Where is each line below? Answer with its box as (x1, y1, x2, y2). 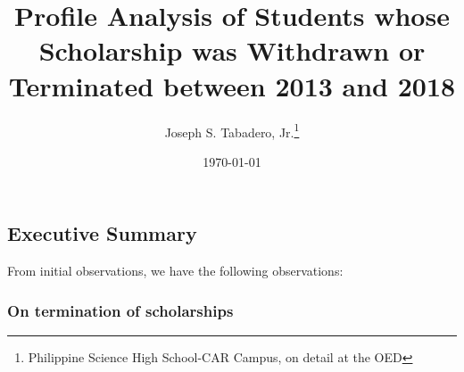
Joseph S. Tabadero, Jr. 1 (164, 120, 300, 141)
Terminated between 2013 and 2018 (8, 67, 456, 103)
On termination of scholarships (7, 299, 234, 321)
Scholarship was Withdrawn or (38, 32, 426, 69)
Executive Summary (7, 219, 197, 247)
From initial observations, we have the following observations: (7, 261, 344, 280)
